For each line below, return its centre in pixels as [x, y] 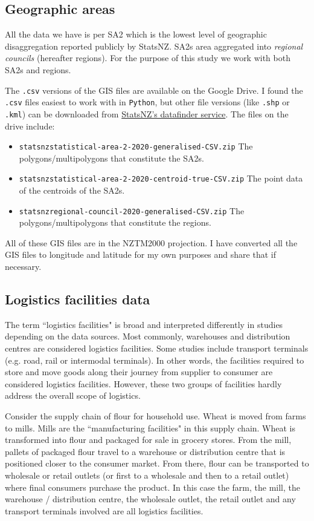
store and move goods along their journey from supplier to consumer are [139, 372]
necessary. [23, 267]
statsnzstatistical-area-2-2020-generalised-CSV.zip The [136, 146]
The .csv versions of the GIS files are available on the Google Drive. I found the [154, 90]
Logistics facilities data [78, 299]
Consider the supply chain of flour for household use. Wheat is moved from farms [155, 416]
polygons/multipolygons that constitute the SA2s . [111, 158]
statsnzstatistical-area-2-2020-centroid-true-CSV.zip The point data [161, 178]
